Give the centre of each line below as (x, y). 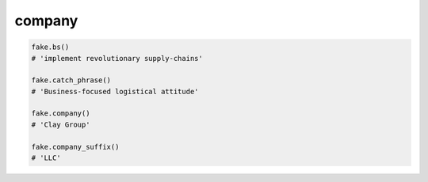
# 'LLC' (46, 158)
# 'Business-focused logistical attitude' (115, 91)
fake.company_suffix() (75, 147)
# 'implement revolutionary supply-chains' (117, 58)
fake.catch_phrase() (71, 80)
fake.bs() (50, 47)
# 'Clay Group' (61, 124)
